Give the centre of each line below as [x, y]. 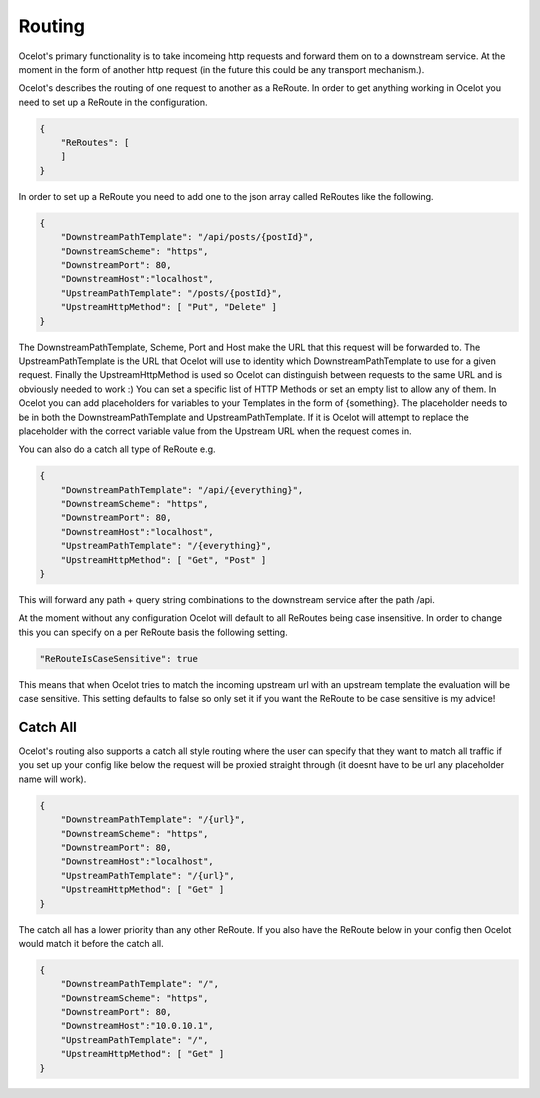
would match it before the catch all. [91, 943]
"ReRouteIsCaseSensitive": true [119, 658]
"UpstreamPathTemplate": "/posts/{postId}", [171, 293]
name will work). [52, 779]
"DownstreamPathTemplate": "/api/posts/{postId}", [187, 237]
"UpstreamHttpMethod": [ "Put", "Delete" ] [168, 307]
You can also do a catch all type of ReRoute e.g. [117, 449]
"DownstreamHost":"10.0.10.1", [137, 1026]
